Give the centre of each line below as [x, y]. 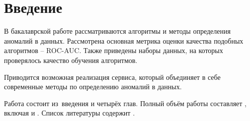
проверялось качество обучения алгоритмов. [71, 60]
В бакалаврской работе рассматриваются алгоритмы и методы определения [117, 31]
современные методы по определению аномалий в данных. [93, 87]
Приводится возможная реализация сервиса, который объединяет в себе [112, 77]
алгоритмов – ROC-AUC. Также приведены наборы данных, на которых [114, 50]
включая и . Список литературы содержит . [70, 113]
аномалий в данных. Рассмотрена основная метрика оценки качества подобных [124, 40]
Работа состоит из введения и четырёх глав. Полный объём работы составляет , [125, 103]
